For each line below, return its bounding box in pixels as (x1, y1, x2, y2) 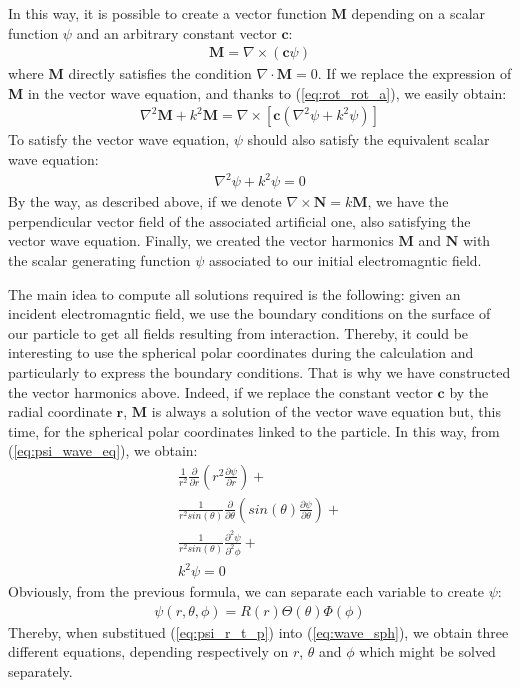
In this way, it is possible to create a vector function (8, 3, 327, 23)
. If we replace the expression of (317, 63, 512, 84)
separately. (8, 661, 73, 682)
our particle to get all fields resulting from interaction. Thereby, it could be (8, 322, 469, 343)
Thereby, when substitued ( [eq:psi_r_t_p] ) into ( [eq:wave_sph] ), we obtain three (8, 621, 509, 642)
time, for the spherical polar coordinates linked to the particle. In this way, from (8, 420, 500, 441)
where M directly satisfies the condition (8, 63, 252, 84)
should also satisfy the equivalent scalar (247, 129, 490, 150)
